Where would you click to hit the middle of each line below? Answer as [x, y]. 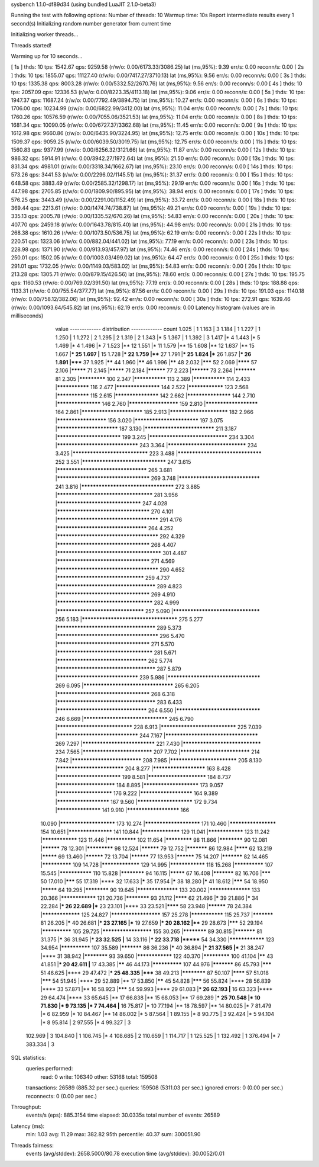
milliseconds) [27, 316]
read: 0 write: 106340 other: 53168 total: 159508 [99, 1077]
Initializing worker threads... [45, 34]
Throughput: [26, 1107]
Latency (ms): [28, 1126]
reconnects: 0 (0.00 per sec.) [61, 1096]
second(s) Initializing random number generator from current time [91, 23]
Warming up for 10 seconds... [47, 56]
